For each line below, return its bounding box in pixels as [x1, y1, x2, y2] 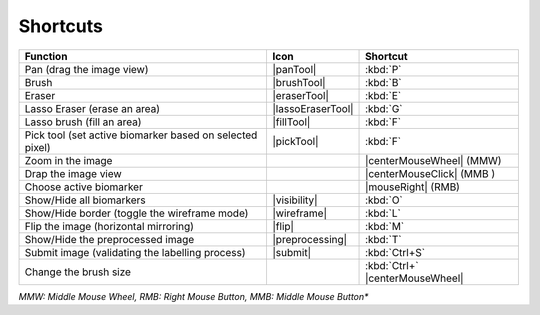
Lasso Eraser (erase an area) [24, 101, 160, 115]
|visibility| [272, 193, 318, 207]
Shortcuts [18, 15, 104, 37]
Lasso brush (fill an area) [24, 115, 142, 129]
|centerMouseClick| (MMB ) [365, 166, 496, 180]
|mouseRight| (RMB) [365, 180, 460, 194]
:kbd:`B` [365, 75, 402, 89]
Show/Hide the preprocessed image [24, 232, 195, 246]
